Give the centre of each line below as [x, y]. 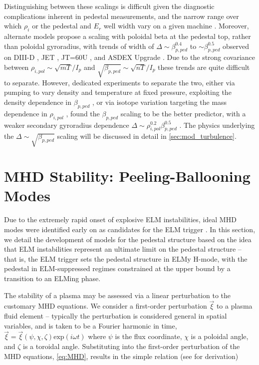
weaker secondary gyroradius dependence [67, 125]
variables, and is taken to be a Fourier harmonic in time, [91, 325]
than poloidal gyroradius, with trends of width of [79, 46]
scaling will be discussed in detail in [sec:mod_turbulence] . [147, 136]
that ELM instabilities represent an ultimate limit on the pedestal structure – [123, 249]
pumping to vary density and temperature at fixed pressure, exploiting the [118, 92]
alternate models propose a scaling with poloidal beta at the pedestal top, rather [128, 36]
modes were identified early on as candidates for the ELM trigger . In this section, [130, 229]
